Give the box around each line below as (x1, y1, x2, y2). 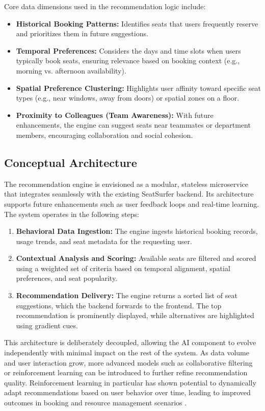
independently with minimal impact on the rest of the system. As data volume (4, 347, 249, 358)
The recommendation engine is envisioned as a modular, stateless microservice (4, 178, 248, 189)
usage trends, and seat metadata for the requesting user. (16, 235, 192, 246)
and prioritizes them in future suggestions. (16, 28, 148, 39)
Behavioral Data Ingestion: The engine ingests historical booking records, (16, 226, 258, 236)
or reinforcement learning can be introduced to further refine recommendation (4, 367, 248, 378)
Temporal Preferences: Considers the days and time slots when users (16, 45, 241, 56)
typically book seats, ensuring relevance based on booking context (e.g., (16, 55, 240, 66)
